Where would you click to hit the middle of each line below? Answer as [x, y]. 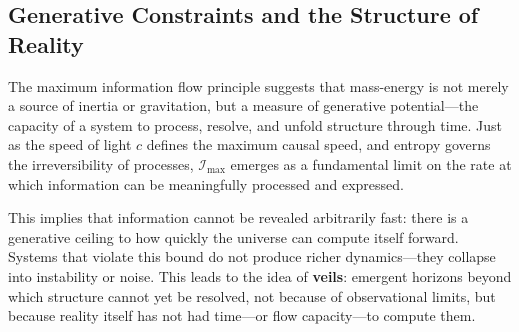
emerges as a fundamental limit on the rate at [371, 163]
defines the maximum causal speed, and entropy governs [318, 144]
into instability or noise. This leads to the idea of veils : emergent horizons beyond [260, 275]
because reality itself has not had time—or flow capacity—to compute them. [242, 315]
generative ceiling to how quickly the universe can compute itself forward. [233, 236]
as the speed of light [70, 144]
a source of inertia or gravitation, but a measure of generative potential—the [243, 105]
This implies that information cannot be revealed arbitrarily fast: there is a [238, 217]
